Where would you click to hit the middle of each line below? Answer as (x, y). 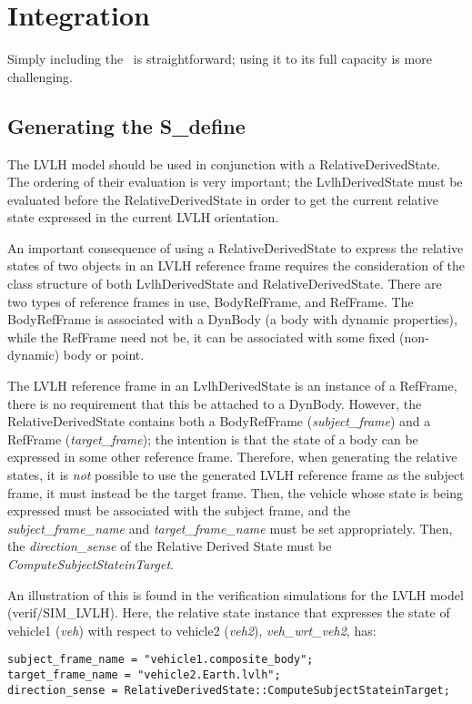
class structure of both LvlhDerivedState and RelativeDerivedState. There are (225, 284)
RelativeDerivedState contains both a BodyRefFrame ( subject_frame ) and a (219, 421)
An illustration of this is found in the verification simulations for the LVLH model (236, 594)
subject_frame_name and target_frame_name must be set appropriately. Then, (230, 528)
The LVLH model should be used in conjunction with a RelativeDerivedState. (224, 163)
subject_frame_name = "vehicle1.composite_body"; (161, 660)
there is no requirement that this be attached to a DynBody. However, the (215, 403)
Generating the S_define (126, 125)
